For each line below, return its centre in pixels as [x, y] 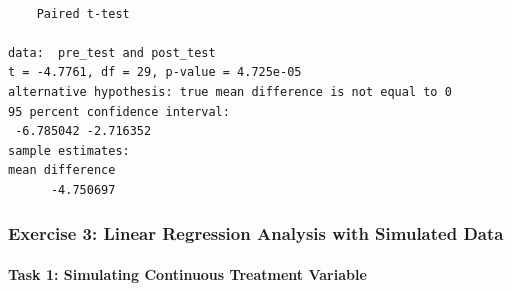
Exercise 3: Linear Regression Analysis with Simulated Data [256, 233]
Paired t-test [83, 13]
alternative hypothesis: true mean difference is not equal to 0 [230, 91]
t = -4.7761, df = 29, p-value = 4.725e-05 [155, 72]
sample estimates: [69, 150]
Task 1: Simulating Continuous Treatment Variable [187, 273]
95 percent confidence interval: [119, 111]
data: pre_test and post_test [112, 52]
